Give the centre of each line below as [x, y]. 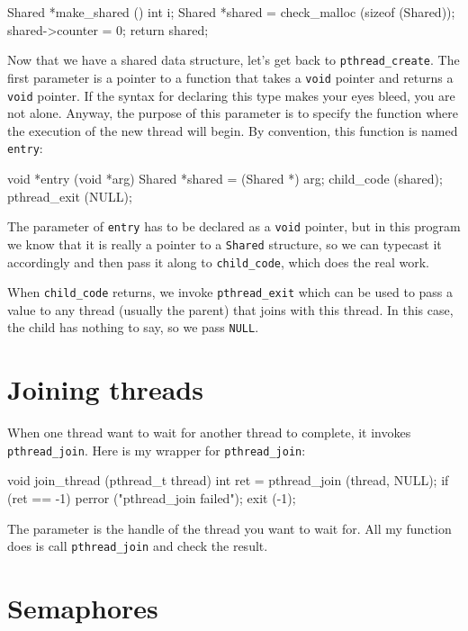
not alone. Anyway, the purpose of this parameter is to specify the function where [233, 113]
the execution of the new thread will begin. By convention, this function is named [233, 130]
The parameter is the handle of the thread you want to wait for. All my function [229, 528]
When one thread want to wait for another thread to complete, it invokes [209, 433]
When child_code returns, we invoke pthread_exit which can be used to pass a [230, 292]
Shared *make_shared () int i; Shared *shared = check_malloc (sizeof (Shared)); [231, 12]
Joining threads [105, 389]
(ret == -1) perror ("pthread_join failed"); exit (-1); [152, 498]
